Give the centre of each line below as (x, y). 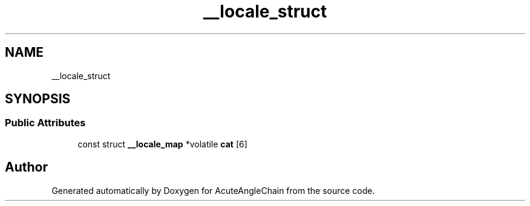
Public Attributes (45, 123)
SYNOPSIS (38, 99)
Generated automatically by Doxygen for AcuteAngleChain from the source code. (213, 190)
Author (26, 167)
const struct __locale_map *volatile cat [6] (162, 144)
